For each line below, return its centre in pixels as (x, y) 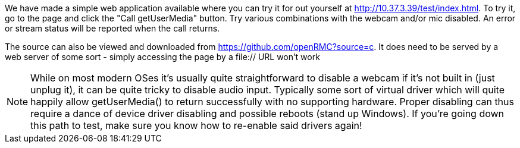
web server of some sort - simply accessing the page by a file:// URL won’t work (162, 57)
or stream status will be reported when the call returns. (112, 28)
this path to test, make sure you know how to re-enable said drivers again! (196, 125)
